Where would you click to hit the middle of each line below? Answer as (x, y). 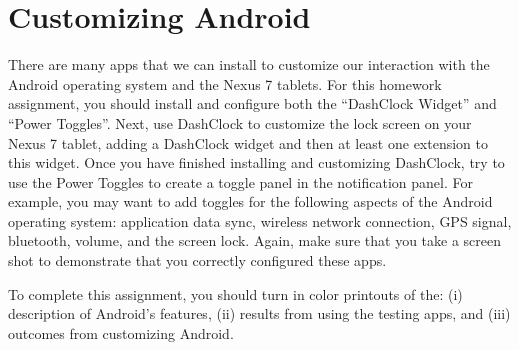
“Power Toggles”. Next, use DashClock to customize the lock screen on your (240, 122)
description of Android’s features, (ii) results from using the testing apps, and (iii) (259, 313)
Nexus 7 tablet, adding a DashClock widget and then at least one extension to (248, 142)
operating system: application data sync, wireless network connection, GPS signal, (260, 220)
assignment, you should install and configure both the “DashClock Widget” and (252, 103)
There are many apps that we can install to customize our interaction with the (249, 64)
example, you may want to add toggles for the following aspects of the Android (250, 201)
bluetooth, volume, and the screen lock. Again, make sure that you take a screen (255, 240)
